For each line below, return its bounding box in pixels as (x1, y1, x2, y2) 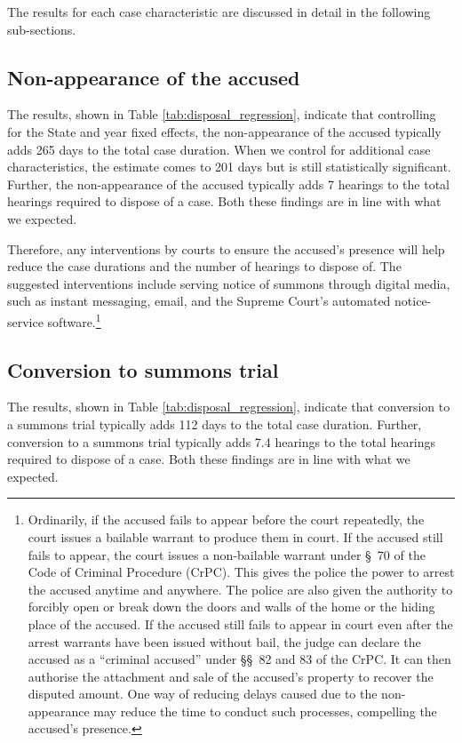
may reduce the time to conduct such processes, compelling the (93, 701, 437, 720)
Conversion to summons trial (7, 356, 279, 383)
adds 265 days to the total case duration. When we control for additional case (7, 140, 431, 158)
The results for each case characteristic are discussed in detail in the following (7, 3, 431, 20)
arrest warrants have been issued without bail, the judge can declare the (28, 632, 421, 651)
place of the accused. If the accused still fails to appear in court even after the (28, 614, 453, 633)
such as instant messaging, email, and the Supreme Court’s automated (7, 292, 391, 310)
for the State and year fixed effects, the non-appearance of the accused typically (7, 122, 442, 140)
